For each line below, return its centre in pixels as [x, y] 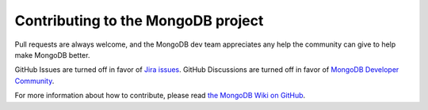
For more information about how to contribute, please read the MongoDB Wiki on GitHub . [160, 96]
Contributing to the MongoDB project [139, 21]
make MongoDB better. [52, 55]
